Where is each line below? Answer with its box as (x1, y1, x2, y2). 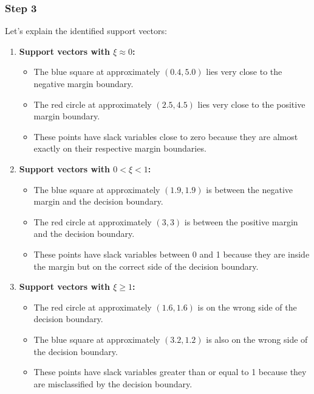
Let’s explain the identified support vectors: (5, 24, 167, 37)
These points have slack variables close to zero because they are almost (33, 130, 298, 142)
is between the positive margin (184, 215, 298, 228)
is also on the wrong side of (206, 332, 308, 345)
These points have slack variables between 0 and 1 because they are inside (33, 247, 310, 260)
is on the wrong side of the (197, 300, 297, 313)
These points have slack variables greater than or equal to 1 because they (33, 365, 307, 378)
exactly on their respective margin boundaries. (33, 142, 206, 155)
